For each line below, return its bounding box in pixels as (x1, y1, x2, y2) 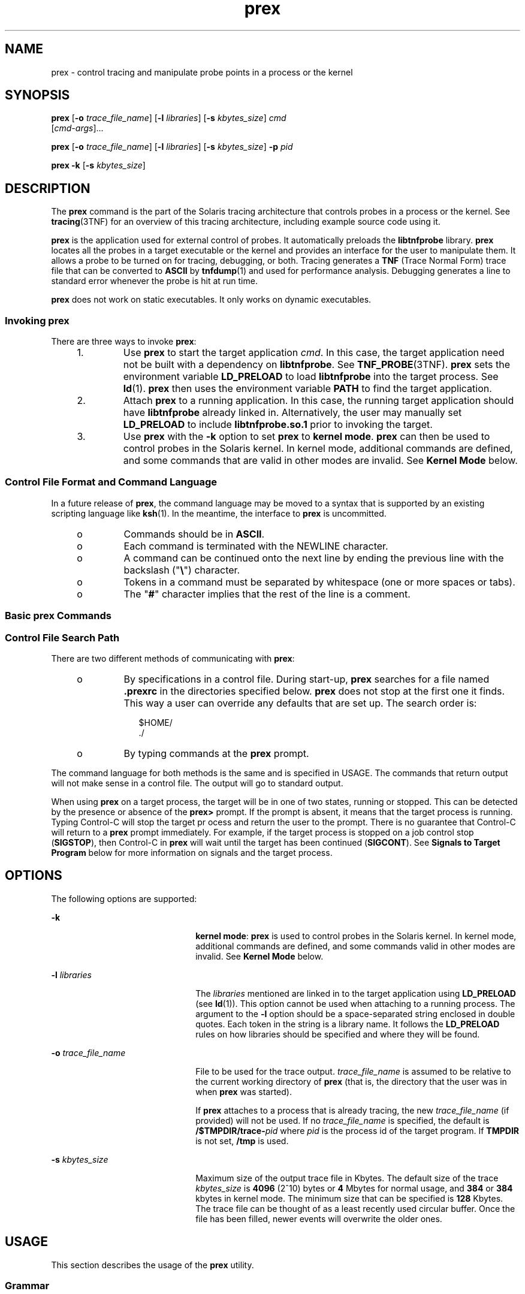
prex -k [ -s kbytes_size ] (51, 160, 146, 171)
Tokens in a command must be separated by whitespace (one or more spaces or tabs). (123, 575, 515, 588)
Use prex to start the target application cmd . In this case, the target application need (123, 346, 505, 359)
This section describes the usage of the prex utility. (51, 1259, 254, 1270)
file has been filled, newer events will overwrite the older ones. (195, 1213, 442, 1224)
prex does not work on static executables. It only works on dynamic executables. (51, 294, 372, 305)
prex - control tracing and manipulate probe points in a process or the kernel (51, 67, 353, 77)
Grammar (5, 1279, 50, 1292)
